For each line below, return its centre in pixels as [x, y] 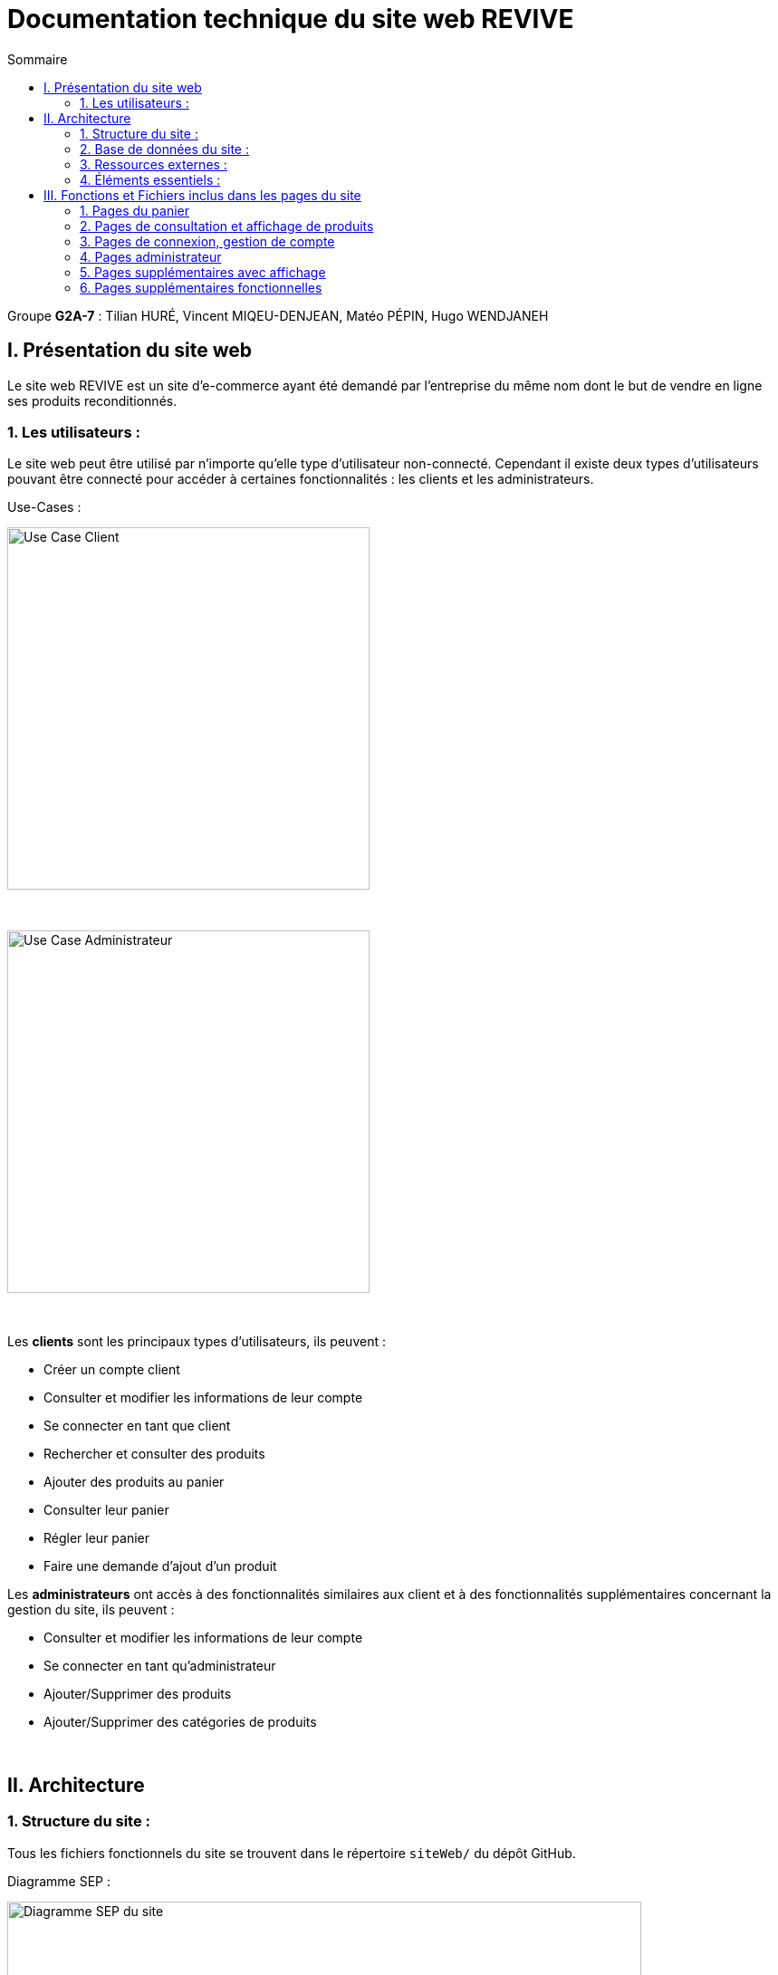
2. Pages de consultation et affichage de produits [227, 226]
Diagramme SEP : [59, 1881]
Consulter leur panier [106, 1510]
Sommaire [38, 59]
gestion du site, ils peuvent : [91, 1610]
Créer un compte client [112, 1370]
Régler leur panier [97, 1538]
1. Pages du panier [134, 210]
